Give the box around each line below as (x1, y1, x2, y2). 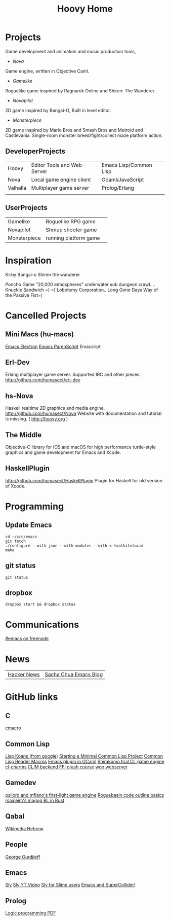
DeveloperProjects (5, 147, 66, 156)
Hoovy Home (57, 3, 113, 15)
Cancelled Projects (5, 310, 87, 321)
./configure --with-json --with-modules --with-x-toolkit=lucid (5, 543, 144, 548)
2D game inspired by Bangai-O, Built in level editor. (5, 107, 111, 113)
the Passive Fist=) (5, 292, 43, 298)
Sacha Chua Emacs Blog (45, 671, 103, 678)
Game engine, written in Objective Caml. (5, 68, 90, 74)
